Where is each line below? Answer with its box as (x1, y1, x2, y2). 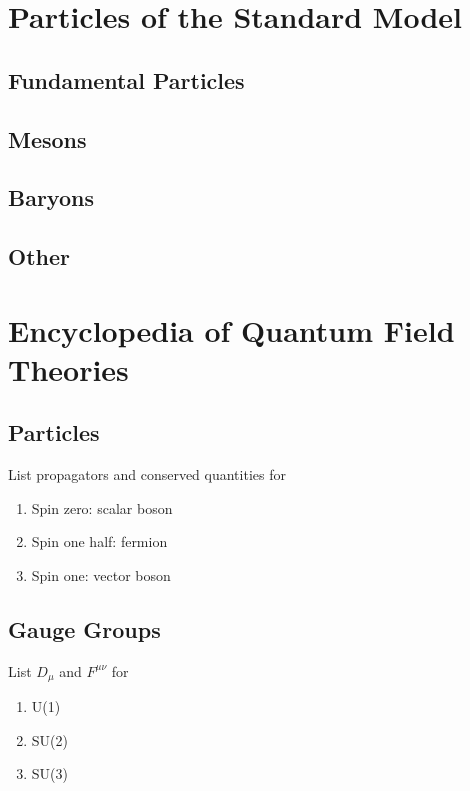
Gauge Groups (8, 614, 161, 645)
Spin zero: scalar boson (31, 497, 173, 518)
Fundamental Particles (8, 64, 245, 95)
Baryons (8, 182, 94, 213)
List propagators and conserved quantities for (8, 464, 286, 485)
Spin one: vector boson (31, 565, 171, 586)
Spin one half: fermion (31, 531, 168, 552)
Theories (8, 348, 129, 389)
